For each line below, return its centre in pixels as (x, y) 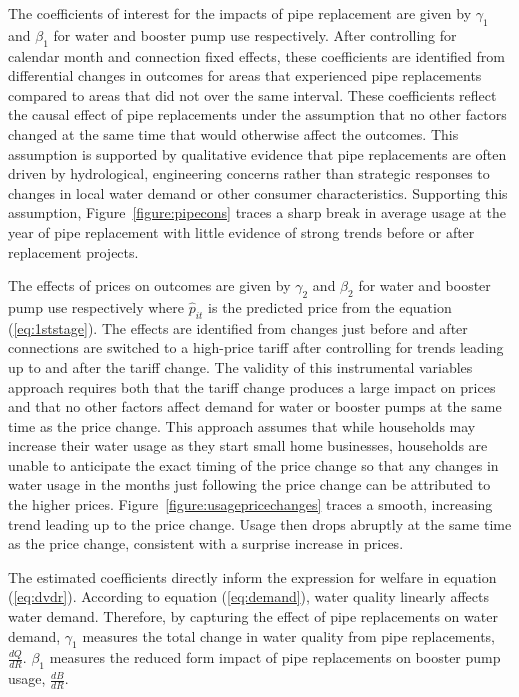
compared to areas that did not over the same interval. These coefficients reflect (252, 94)
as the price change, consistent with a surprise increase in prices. (206, 543)
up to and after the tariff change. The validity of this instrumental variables (240, 366)
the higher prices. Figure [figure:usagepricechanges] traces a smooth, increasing (250, 504)
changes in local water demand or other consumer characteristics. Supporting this (258, 192)
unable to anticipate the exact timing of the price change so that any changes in (253, 464)
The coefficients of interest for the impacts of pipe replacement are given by (240, 13)
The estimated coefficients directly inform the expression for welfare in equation (252, 576)
